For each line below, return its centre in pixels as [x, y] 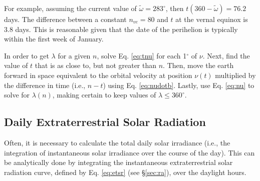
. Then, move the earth [198, 65]
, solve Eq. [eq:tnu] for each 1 [142, 55]
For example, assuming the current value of [70, 8]
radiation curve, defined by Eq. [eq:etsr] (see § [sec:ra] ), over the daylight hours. [125, 172]
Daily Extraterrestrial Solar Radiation [105, 122]
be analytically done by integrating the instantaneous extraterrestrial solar [118, 162]
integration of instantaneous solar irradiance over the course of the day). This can [129, 152]
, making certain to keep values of [104, 95]
